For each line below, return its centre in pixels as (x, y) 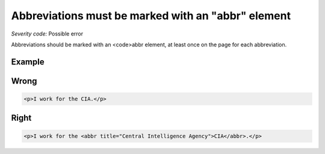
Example (28, 62)
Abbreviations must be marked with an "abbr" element (151, 16)
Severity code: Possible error (47, 34)
